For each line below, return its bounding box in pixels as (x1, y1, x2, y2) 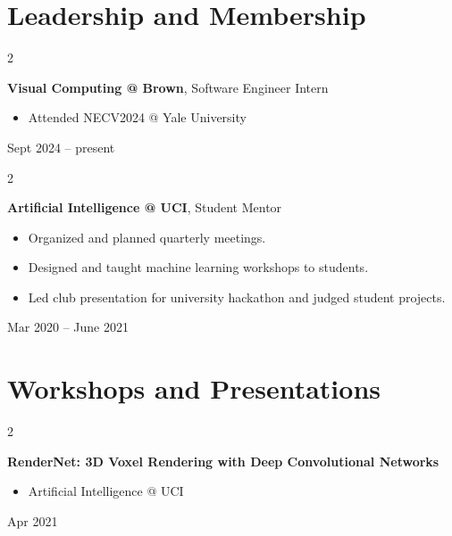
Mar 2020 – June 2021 (7, 317, 129, 336)
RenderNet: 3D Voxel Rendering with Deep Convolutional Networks (7, 451, 439, 470)
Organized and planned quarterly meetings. (28, 227, 266, 246)
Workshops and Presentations (7, 370, 381, 407)
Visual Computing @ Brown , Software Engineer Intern (7, 78, 329, 96)
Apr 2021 (7, 511, 58, 530)
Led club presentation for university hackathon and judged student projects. (28, 287, 446, 306)
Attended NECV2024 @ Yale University (28, 108, 247, 127)
